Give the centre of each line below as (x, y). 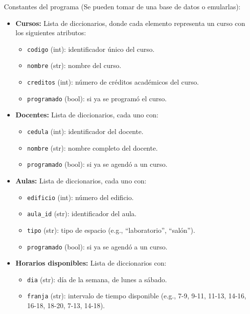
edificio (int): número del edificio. (80, 197)
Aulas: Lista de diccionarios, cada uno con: (81, 180)
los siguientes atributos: (51, 33)
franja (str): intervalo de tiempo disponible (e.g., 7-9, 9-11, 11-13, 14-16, (137, 296)
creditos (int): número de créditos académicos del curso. (113, 82)
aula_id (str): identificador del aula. (82, 213)
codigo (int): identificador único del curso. (91, 49)
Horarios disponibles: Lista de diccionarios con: (91, 263)
